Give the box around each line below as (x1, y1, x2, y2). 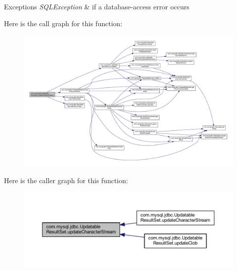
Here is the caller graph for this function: (4, 175, 128, 185)
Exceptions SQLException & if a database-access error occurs (4, 1, 190, 11)
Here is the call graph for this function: (4, 18, 122, 28)
